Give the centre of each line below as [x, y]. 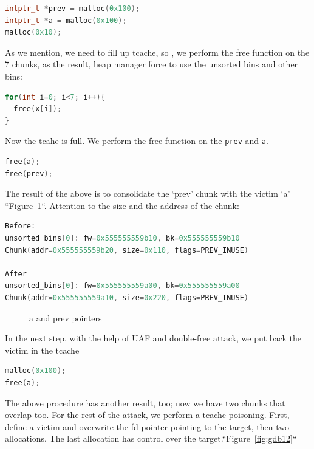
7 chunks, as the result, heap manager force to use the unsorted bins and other [152, 64]
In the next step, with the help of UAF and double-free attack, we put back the [153, 338]
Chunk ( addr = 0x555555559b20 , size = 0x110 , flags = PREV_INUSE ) [127, 250]
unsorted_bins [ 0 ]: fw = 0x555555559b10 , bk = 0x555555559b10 [122, 238]
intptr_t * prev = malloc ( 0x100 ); [73, 9]
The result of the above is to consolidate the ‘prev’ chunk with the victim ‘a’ [148, 194]
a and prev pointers [66, 317]
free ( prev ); [29, 173]
